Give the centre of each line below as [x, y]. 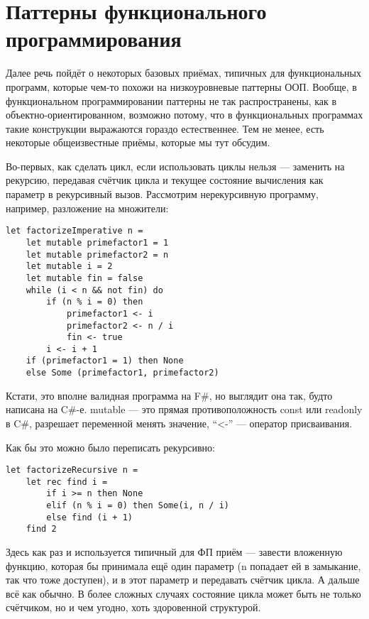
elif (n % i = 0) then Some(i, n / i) [138, 506]
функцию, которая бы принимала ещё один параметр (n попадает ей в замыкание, [183, 565]
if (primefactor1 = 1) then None [105, 361]
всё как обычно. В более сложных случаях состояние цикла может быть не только [183, 593]
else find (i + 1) [89, 517]
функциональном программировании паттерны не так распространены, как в [171, 100]
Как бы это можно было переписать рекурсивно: [110, 447]
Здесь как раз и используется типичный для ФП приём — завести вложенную [174, 552]
